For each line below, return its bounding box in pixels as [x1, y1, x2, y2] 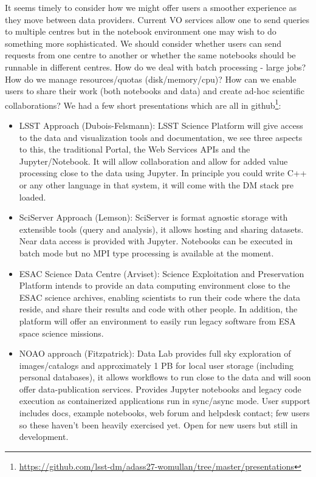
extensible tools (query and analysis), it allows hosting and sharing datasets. [19, 222, 304, 235]
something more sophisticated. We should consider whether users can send [5, 36, 281, 49]
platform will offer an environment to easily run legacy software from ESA [19, 314, 296, 327]
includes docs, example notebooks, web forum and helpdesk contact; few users [19, 407, 310, 419]
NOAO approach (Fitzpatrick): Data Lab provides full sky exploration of [19, 347, 291, 360]
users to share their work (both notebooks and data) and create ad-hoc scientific [5, 84, 304, 97]
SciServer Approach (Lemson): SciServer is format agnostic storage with [19, 211, 288, 224]
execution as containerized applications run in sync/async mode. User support [19, 394, 311, 407]
